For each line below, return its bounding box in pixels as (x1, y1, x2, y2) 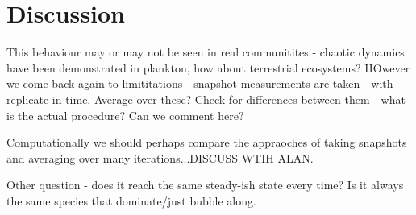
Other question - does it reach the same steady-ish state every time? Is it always (6, 176, 404, 193)
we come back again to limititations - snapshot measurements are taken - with (6, 75, 393, 92)
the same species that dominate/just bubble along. (6, 192, 256, 209)
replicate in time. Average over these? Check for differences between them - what (6, 90, 406, 107)
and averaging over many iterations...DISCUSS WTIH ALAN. (6, 149, 314, 166)
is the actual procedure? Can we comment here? (6, 106, 244, 123)
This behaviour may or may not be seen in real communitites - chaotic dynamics (6, 43, 405, 60)
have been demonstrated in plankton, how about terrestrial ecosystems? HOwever (6, 59, 410, 76)
